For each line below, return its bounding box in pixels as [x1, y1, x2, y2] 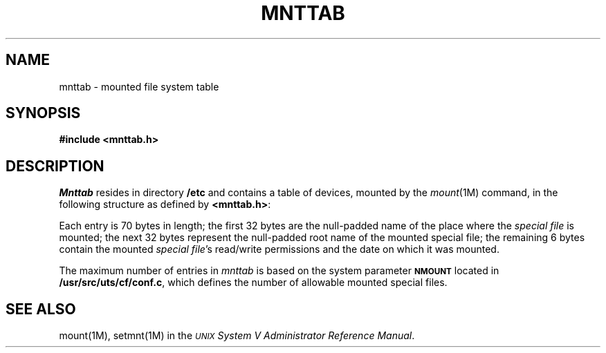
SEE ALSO [6, 300, 76, 318]
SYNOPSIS [6, 104, 81, 122]
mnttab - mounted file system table [59, 80, 219, 93]
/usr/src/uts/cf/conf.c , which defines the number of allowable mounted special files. [59, 276, 448, 289]
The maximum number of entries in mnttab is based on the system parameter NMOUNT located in [59, 265, 499, 277]
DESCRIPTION [6, 157, 104, 175]
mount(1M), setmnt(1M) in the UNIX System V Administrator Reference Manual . [59, 330, 415, 342]
